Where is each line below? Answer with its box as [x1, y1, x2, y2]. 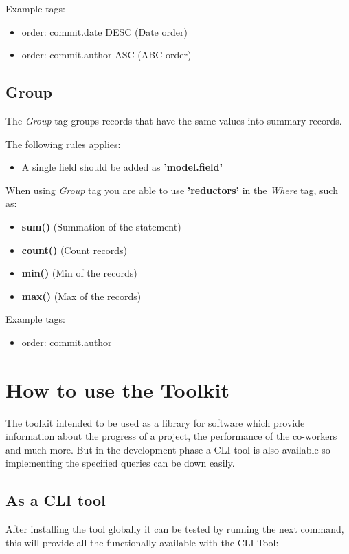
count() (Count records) [21, 242, 127, 257]
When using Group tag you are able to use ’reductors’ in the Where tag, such [5, 182, 338, 197]
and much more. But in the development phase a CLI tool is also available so [5, 442, 330, 456]
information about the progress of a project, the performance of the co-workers [5, 429, 337, 443]
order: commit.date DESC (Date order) [21, 24, 188, 39]
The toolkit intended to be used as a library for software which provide [5, 415, 305, 429]
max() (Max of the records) [21, 288, 142, 303]
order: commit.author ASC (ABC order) [21, 47, 192, 62]
